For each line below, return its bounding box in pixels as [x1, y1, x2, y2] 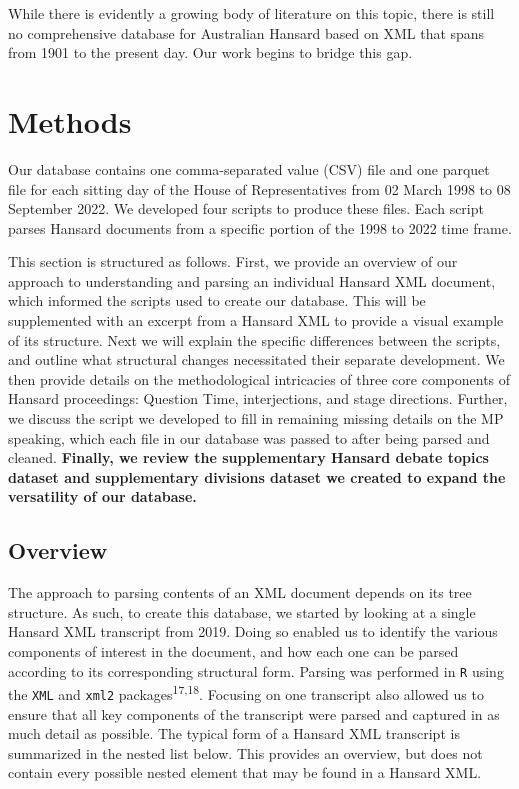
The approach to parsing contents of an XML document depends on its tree [8, 582, 472, 603]
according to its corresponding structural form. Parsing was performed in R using [8, 660, 504, 681]
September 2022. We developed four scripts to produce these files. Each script [8, 198, 484, 219]
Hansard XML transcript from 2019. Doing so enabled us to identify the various [8, 621, 498, 642]
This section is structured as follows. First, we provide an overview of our [8, 251, 458, 272]
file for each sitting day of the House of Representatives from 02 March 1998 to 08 [8, 178, 511, 199]
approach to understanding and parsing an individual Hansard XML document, [8, 270, 496, 291]
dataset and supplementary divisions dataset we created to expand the [8, 466, 506, 487]
